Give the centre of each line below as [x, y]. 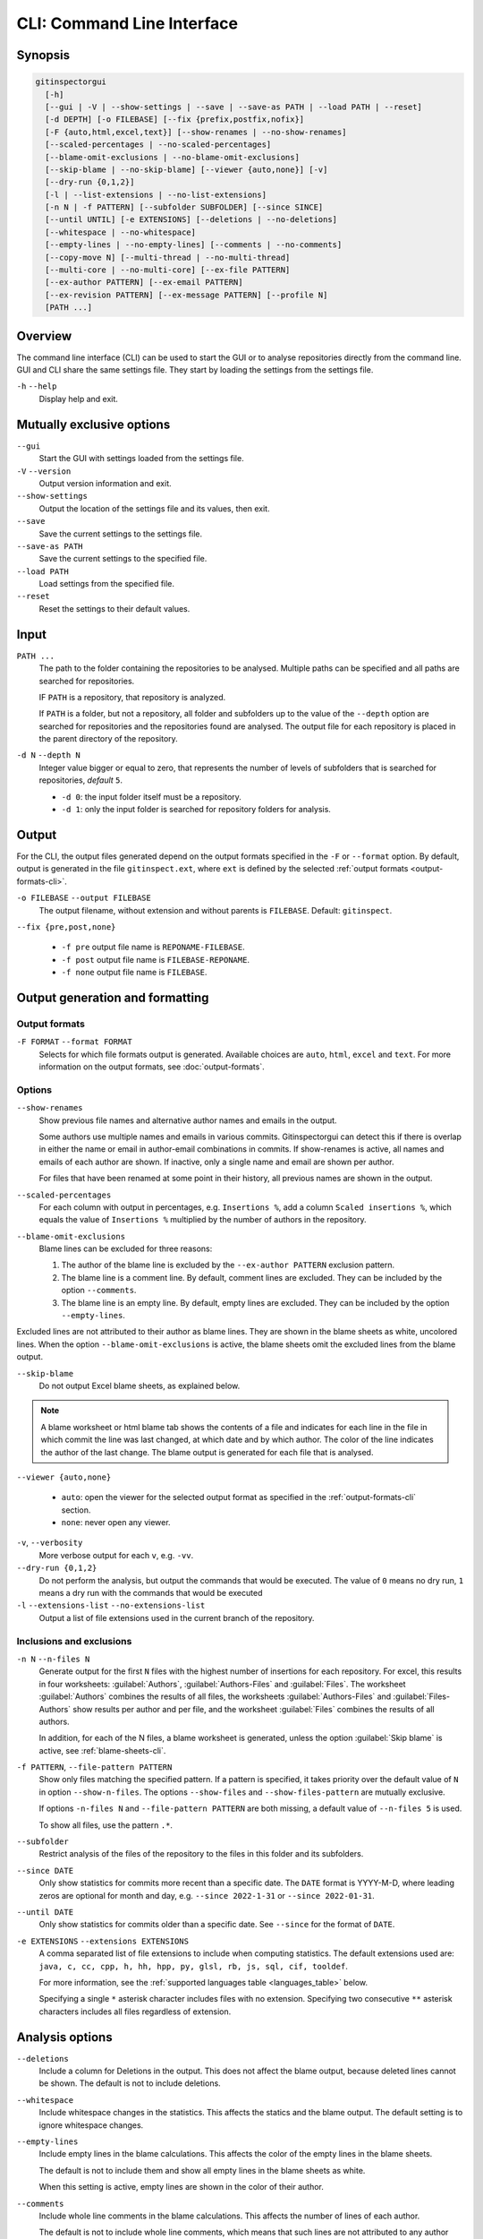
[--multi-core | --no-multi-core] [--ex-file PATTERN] [168, 270]
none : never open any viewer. [116, 1523]
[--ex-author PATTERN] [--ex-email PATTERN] [144, 283]
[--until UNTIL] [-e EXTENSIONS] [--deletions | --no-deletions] [191, 220]
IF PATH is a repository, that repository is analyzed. [132, 697]
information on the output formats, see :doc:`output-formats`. [152, 1067]
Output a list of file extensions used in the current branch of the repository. [177, 1617]
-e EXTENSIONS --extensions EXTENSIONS [103, 1941]
